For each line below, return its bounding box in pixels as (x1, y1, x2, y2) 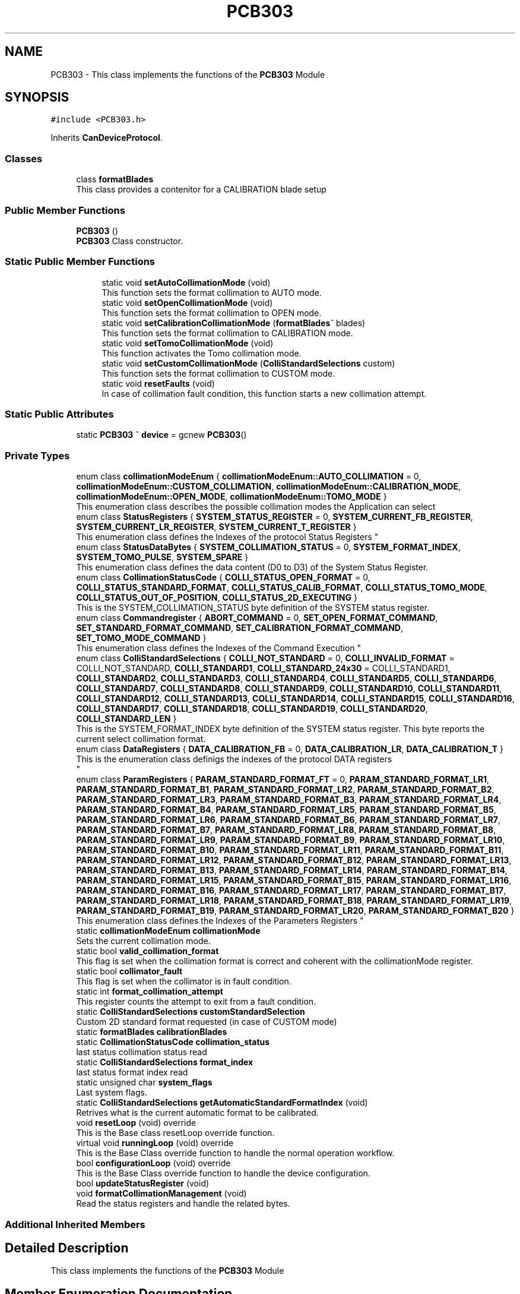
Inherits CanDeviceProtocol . (50, 132, 163, 143)
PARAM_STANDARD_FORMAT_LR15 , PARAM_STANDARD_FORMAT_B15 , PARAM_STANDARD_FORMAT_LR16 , (76, 875, 512, 886)
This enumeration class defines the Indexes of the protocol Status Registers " (76, 532, 379, 542)
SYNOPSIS (5, 90, 69, 105)
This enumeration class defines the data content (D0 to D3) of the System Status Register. (76, 562, 429, 573)
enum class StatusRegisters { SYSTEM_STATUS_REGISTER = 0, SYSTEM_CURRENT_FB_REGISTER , (76, 512, 473, 522)
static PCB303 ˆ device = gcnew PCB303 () (76, 430, 247, 440)
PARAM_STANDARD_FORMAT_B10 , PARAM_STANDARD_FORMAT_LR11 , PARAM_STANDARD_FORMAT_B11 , (76, 845, 504, 856)
